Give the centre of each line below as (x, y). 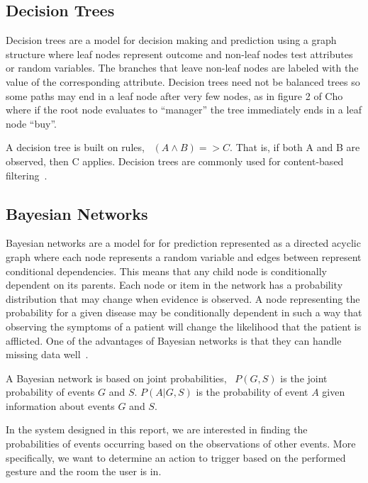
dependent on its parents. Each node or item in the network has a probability (174, 285)
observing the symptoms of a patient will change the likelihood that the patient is (184, 326)
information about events (60, 405)
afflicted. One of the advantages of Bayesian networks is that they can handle (174, 340)
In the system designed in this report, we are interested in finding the (157, 429)
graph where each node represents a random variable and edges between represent (184, 256)
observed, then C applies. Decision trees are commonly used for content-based (175, 161)
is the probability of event (252, 392)
